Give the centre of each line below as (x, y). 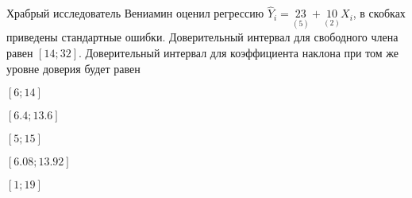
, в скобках (379, 13)
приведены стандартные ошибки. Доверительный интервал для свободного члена (202, 37)
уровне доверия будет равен (73, 68)
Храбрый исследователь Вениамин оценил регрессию (135, 13)
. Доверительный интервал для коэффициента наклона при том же (239, 53)
